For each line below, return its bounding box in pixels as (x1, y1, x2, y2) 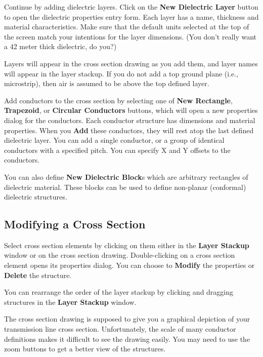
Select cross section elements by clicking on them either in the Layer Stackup (4, 240, 249, 250)
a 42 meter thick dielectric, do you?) (4, 41, 117, 52)
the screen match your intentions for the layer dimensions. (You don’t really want (4, 31, 257, 42)
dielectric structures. (4, 191, 67, 202)
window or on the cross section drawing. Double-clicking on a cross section (4, 250, 235, 260)
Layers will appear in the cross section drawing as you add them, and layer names (4, 58, 258, 68)
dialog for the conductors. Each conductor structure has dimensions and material (4, 114, 255, 125)
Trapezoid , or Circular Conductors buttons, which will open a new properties (4, 105, 258, 115)
